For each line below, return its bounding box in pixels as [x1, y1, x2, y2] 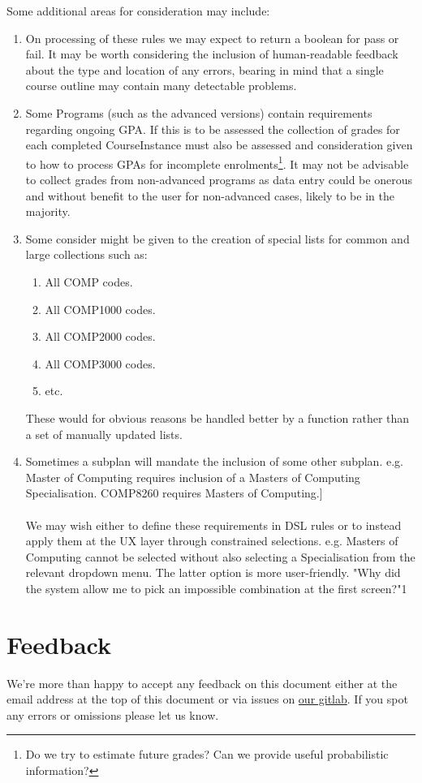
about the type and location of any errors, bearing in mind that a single [25, 61, 384, 78]
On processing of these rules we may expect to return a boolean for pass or [25, 29, 399, 46]
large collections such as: [25, 246, 148, 263]
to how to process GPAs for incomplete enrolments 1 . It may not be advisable [25, 153, 409, 172]
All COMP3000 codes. [45, 355, 156, 372]
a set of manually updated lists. [25, 425, 183, 442]
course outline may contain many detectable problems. [25, 77, 297, 94]
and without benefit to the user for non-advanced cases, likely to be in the [25, 187, 394, 204]
